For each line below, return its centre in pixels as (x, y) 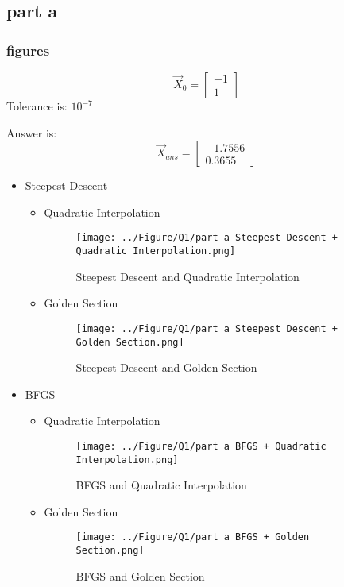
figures (28, 50)
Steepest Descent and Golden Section (166, 367)
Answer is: (32, 132)
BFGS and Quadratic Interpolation (161, 485)
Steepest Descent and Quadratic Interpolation (187, 276)
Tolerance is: (37, 106)
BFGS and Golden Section (140, 575)
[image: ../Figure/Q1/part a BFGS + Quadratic (201, 446)
